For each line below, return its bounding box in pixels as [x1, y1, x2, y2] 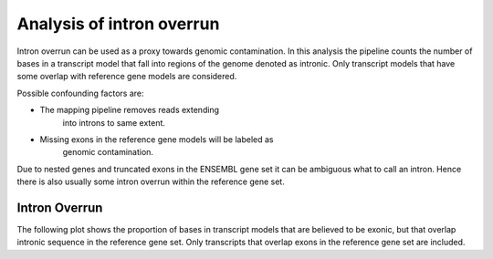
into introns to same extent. [62, 117, 166, 128]
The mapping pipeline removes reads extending [39, 105, 219, 116]
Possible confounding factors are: [16, 88, 144, 98]
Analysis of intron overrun [16, 14, 220, 34]
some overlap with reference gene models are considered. [16, 71, 237, 82]
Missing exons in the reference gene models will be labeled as [39, 133, 274, 145]
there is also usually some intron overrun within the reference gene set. [16, 176, 285, 187]
